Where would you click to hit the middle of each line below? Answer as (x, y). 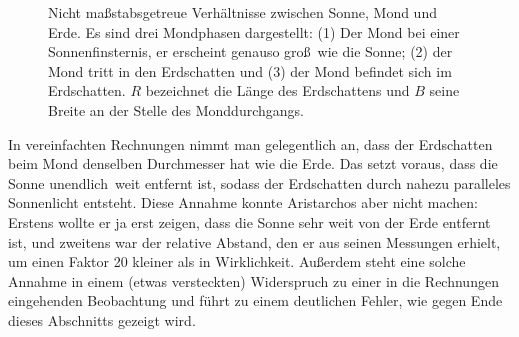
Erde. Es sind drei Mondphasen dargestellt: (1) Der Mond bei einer (254, 31)
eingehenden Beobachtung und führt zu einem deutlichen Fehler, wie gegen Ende (255, 300)
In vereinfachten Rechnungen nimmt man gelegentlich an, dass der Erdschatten (250, 143)
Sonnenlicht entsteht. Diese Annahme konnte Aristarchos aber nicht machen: (243, 202)
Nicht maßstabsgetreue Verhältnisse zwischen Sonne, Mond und (242, 12)
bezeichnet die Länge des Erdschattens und (277, 90)
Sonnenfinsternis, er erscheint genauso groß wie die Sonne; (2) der (250, 51)
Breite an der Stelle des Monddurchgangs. (176, 109)
